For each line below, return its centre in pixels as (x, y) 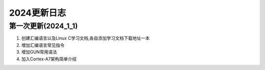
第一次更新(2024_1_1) (43, 26)
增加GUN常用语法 (39, 52)
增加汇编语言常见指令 (43, 45)
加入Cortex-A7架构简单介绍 (49, 59)
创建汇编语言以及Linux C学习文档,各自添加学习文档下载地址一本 (85, 38)
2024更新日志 (38, 13)
